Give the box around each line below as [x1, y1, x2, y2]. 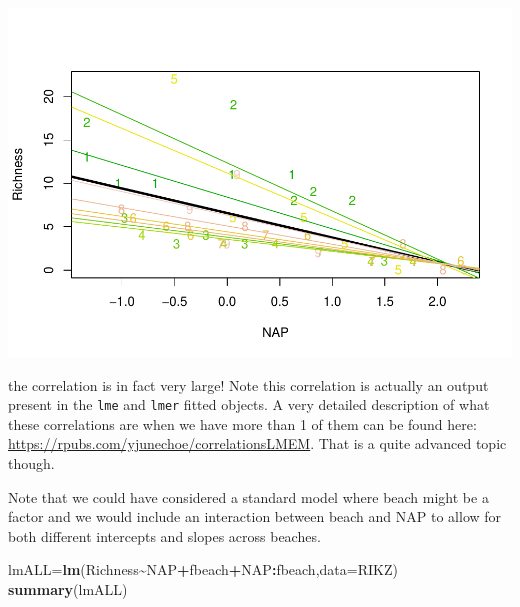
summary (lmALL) [8, 578, 128, 599]
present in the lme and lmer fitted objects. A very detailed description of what [8, 394, 490, 415]
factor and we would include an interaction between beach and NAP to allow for [8, 506, 502, 527]
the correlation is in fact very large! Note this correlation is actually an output [8, 374, 489, 395]
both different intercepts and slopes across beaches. [8, 525, 321, 546]
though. [8, 452, 55, 473]
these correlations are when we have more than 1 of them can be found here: [8, 413, 477, 434]
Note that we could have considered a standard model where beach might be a [8, 486, 489, 507]
